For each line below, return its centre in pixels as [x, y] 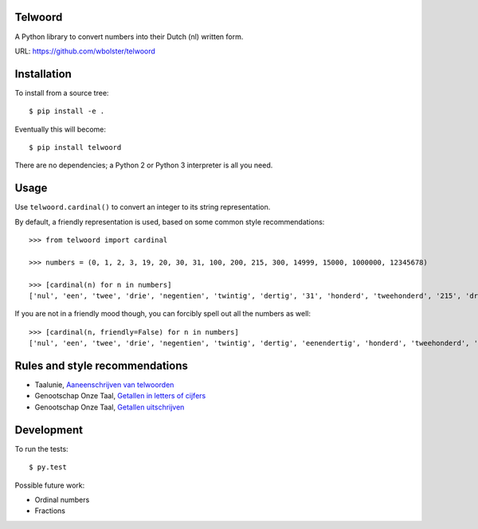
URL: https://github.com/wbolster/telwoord [85, 51]
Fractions [50, 511]
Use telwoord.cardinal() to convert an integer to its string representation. [143, 207]
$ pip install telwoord [75, 147]
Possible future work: [50, 485]
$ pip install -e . [67, 111]
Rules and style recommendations [102, 366]
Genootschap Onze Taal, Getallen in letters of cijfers [120, 396]
